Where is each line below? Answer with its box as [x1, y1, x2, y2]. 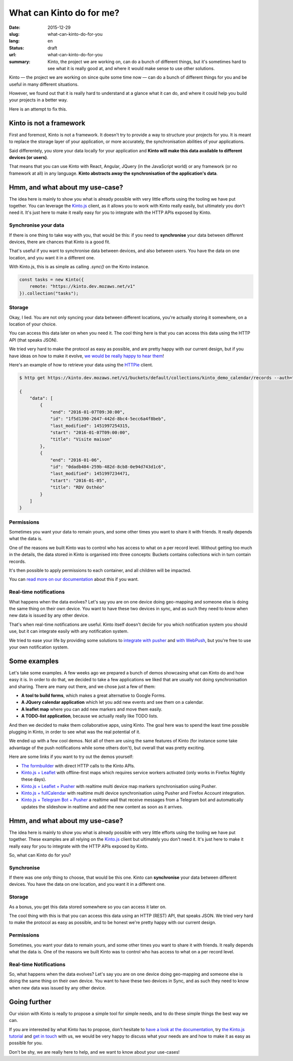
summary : [9, 59, 31, 65]
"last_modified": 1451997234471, [50, 471, 130, 477]
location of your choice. [9, 321, 57, 327]
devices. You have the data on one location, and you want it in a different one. [9, 881, 166, 887]
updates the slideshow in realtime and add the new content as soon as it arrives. [21, 804, 183, 809]
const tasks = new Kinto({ [19, 277, 84, 282]
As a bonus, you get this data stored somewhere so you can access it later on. [9, 903, 167, 910]
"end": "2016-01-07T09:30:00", [50, 409, 126, 415]
